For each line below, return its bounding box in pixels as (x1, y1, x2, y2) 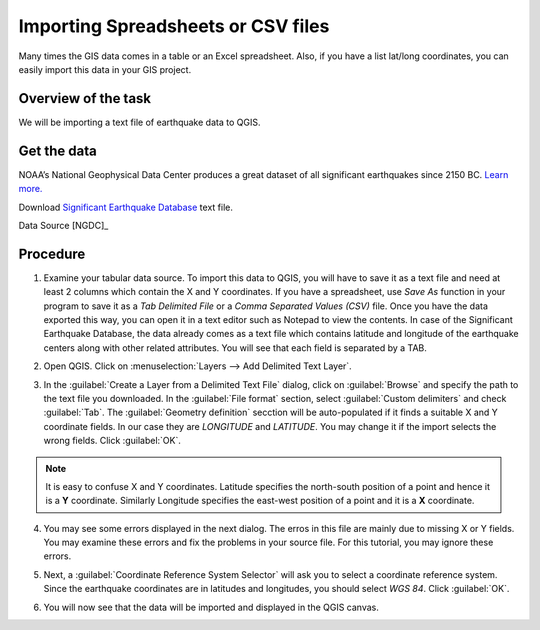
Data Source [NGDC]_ (18, 219, 109, 231)
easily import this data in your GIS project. (18, 63, 192, 75)
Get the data (18, 142, 97, 159)
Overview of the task (18, 90, 152, 107)
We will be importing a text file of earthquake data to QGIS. (18, 116, 261, 128)
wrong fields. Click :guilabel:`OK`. (43, 435, 182, 447)
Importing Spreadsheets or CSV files (18, 15, 330, 37)
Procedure (18, 245, 86, 262)
